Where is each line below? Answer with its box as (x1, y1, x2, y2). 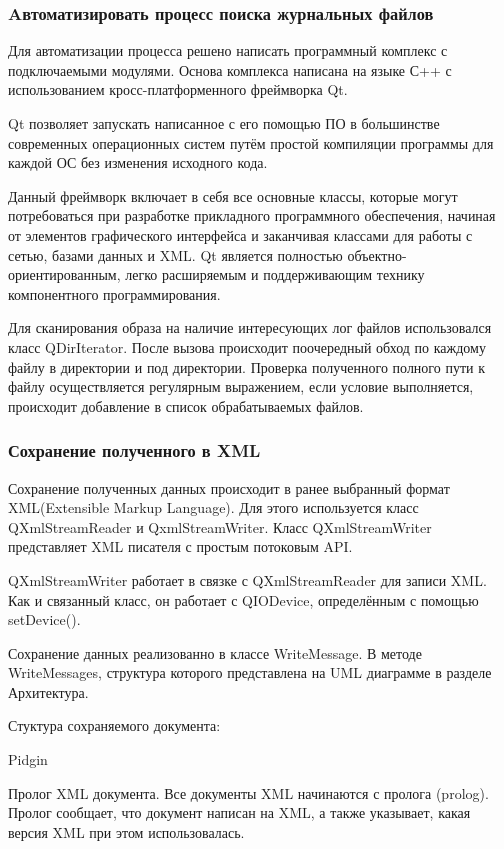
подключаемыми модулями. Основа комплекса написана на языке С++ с (8, 59, 452, 80)
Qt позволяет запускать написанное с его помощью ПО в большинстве (8, 113, 440, 133)
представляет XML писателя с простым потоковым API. (8, 536, 353, 557)
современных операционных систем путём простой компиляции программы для (8, 132, 494, 153)
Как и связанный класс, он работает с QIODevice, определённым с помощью (8, 589, 479, 610)
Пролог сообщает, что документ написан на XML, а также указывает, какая (8, 802, 471, 823)
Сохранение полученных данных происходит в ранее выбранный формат (8, 477, 450, 498)
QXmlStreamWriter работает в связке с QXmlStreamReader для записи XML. (8, 569, 487, 590)
